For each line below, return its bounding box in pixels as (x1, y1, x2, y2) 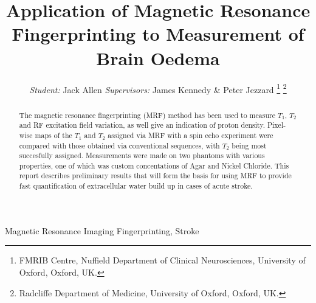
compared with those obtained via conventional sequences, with (19, 140, 220, 150)
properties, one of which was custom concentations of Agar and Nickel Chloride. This (19, 160, 289, 170)
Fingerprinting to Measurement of (12, 21, 304, 46)
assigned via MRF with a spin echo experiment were (108, 130, 273, 140)
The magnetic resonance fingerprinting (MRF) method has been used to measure (19, 110, 275, 120)
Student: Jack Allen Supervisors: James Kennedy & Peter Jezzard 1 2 (29, 81, 287, 96)
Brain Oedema (96, 45, 220, 70)
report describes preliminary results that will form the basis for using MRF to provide (19, 170, 292, 181)
